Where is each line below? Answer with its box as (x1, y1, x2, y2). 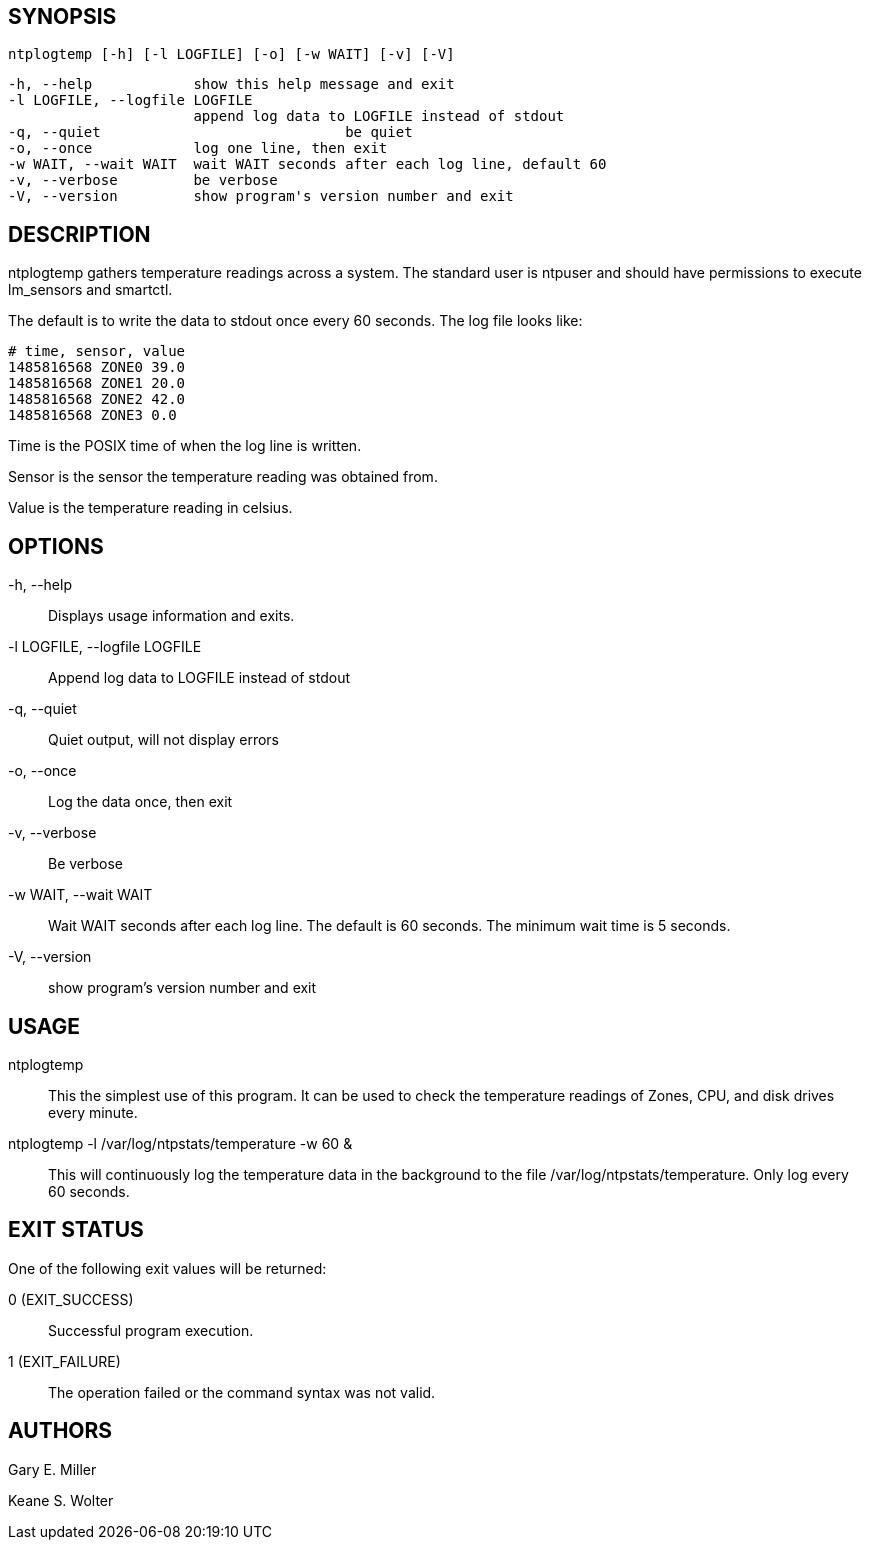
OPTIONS (8, 533, 104, 559)
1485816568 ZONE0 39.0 (8, 359, 186, 376)
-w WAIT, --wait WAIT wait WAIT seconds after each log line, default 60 (8, 156, 607, 173)
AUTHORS (8, 1418, 113, 1444)
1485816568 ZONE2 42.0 (8, 391, 186, 408)
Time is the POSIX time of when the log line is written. (8, 437, 362, 455)
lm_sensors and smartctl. (8, 281, 173, 299)
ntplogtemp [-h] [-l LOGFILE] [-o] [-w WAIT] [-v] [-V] (8, 46, 455, 63)
